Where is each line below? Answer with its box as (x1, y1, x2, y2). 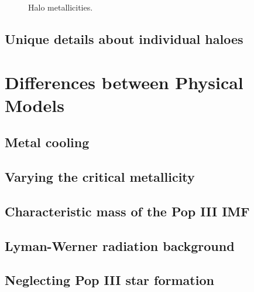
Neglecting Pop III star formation (5, 271, 214, 289)
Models (5, 93, 64, 117)
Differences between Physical (5, 70, 243, 94)
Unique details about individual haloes (5, 29, 243, 47)
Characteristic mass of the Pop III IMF (5, 202, 250, 220)
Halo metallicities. (28, 1, 93, 13)
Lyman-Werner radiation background (5, 236, 235, 254)
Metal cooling (5, 133, 90, 151)
